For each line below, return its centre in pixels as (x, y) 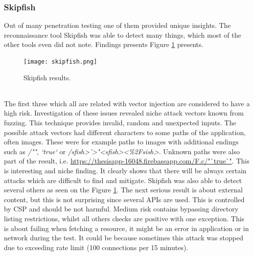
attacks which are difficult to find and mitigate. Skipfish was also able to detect (123, 180)
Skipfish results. (47, 77)
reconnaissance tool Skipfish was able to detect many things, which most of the (123, 35)
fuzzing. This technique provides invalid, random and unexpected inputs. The (120, 123)
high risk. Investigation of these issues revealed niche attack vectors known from (124, 113)
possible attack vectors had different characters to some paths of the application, (125, 132)
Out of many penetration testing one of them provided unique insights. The (117, 25)
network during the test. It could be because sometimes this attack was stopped (124, 238)
